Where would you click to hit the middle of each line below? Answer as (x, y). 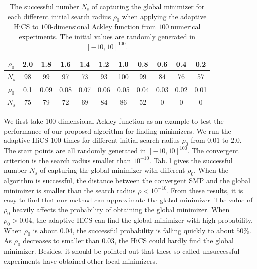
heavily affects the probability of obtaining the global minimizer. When (121, 209)
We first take (24, 121)
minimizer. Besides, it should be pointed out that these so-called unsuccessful (122, 251)
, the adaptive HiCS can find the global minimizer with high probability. (142, 220)
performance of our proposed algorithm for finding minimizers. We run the (118, 130)
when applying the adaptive (164, 16)
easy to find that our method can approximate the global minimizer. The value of (128, 200)
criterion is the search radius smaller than (68, 160)
